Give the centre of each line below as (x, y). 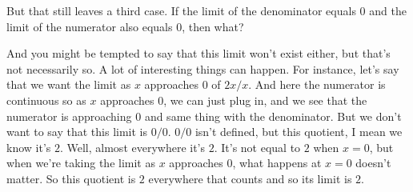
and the (388, 10)
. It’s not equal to (257, 147)
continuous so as (46, 100)
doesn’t (373, 163)
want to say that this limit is (77, 132)
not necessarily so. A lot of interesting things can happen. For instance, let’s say (203, 68)
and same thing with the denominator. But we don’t (273, 116)
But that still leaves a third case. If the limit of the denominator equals (181, 10)
